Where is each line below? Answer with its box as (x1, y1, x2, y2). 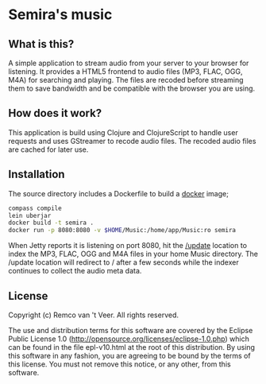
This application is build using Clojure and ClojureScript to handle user (8, 127, 238, 137)
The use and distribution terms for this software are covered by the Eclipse (8, 325, 253, 335)
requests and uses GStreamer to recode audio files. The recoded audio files (8, 136, 256, 145)
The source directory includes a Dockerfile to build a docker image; (8, 188, 229, 198)
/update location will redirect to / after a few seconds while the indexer (8, 258, 240, 267)
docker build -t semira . (8, 219, 94, 227)
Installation (8, 168, 65, 181)
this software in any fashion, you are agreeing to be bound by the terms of (8, 351, 252, 360)
